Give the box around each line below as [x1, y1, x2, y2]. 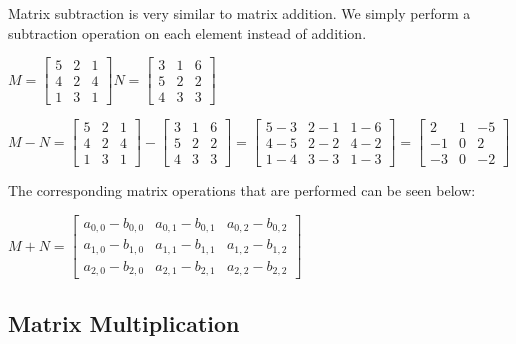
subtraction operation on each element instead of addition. [8, 22, 367, 43]
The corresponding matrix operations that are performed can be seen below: [8, 180, 476, 201]
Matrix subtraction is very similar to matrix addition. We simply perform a [8, 3, 471, 23]
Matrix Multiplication [8, 307, 240, 338]
